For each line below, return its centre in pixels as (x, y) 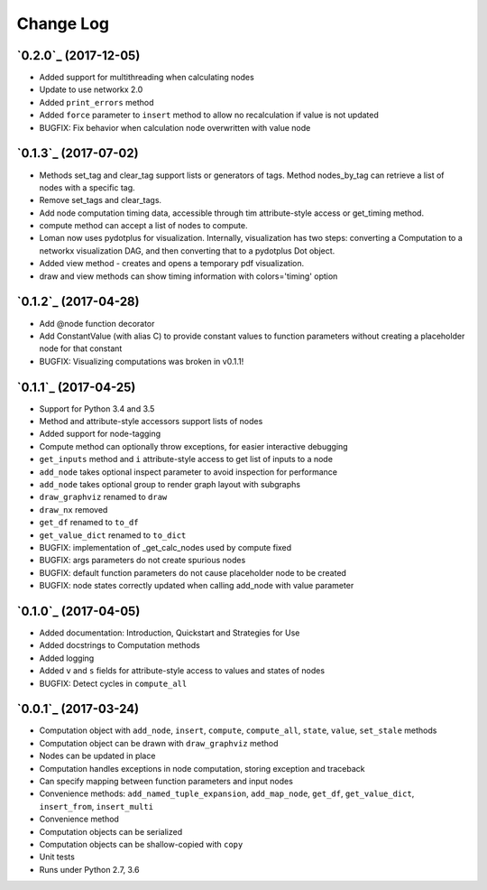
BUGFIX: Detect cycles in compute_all (113, 683)
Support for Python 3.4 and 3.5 (97, 408)
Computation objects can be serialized (111, 831)
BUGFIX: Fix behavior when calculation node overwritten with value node (175, 127)
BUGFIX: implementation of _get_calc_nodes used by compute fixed (165, 547)
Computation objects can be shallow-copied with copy (141, 844)
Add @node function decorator (97, 323)
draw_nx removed (74, 509)
